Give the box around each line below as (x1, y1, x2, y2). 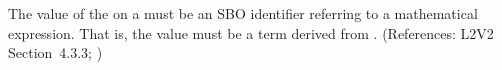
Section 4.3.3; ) (8, 42, 103, 63)
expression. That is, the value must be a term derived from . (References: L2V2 (8, 22, 494, 43)
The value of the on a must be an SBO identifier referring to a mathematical (8, 3, 478, 23)
